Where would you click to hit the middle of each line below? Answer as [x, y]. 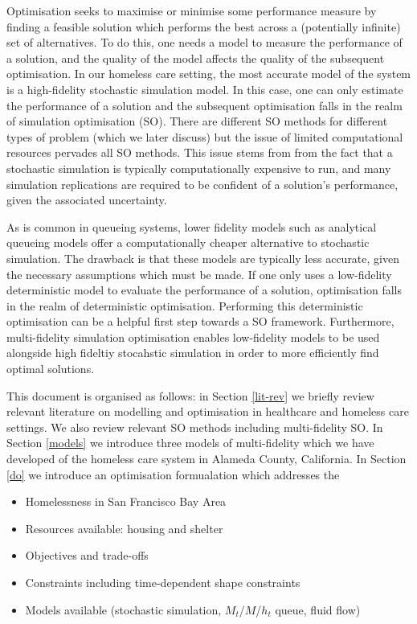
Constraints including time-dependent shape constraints [163, 582]
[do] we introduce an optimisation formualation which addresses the [173, 474]
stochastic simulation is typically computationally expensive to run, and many [199, 168]
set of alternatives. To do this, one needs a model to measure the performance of [204, 42]
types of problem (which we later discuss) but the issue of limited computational [205, 136]
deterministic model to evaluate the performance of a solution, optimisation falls [204, 290]
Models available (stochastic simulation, [123, 609]
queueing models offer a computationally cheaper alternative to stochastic [188, 242]
